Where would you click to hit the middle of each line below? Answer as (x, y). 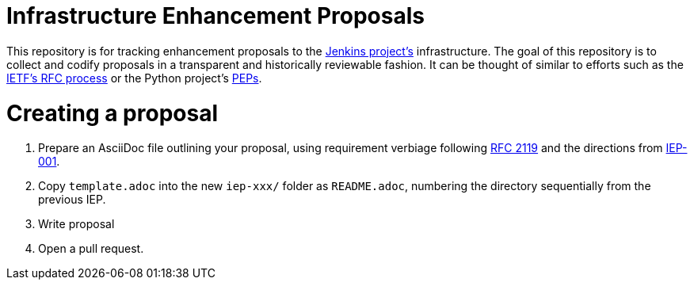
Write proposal (76, 224)
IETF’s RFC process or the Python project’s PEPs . (134, 78)
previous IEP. (72, 200)
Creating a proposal (112, 113)
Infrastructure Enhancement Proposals (215, 16)
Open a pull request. (91, 249)
